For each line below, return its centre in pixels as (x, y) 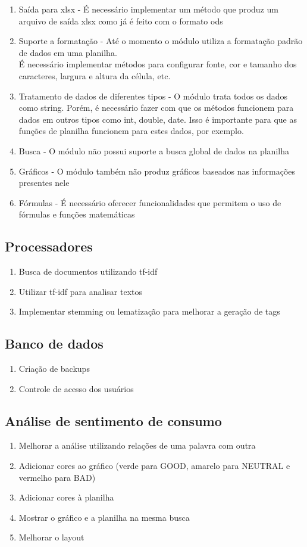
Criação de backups (54, 369)
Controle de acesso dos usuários (76, 388)
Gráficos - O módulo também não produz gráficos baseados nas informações (157, 171)
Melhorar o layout (51, 537)
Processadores (49, 246)
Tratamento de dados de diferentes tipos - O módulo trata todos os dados (153, 96)
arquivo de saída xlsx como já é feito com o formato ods (121, 21)
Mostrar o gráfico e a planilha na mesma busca (104, 517)
